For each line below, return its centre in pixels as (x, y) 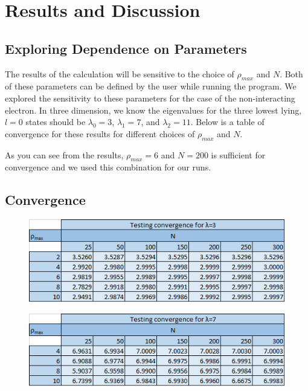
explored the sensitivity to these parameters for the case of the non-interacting (150, 98)
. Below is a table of (227, 122)
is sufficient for (238, 154)
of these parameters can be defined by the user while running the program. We (151, 86)
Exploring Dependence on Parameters (126, 48)
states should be (56, 122)
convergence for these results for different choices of (100, 133)
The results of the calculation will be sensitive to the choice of (120, 73)
